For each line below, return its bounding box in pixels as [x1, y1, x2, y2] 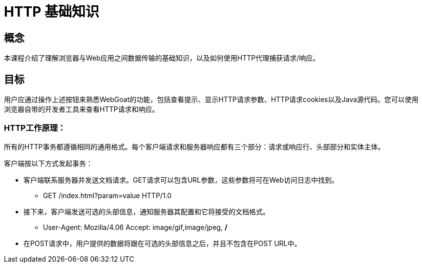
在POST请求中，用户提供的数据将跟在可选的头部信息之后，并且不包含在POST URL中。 [23, 239, 301, 247]
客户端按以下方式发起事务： [4, 159, 93, 167]
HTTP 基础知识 [4, 3, 100, 20]
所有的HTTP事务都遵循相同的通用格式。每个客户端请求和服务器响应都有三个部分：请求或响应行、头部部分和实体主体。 [4, 142, 385, 151]
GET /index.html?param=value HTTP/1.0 [43, 191, 172, 200]
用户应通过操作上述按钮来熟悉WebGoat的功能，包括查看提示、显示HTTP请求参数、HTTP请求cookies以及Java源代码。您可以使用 [4, 95, 419, 104]
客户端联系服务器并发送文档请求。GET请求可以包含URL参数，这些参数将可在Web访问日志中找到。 [23, 175, 339, 184]
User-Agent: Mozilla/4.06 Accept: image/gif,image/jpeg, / [43, 223, 228, 231]
